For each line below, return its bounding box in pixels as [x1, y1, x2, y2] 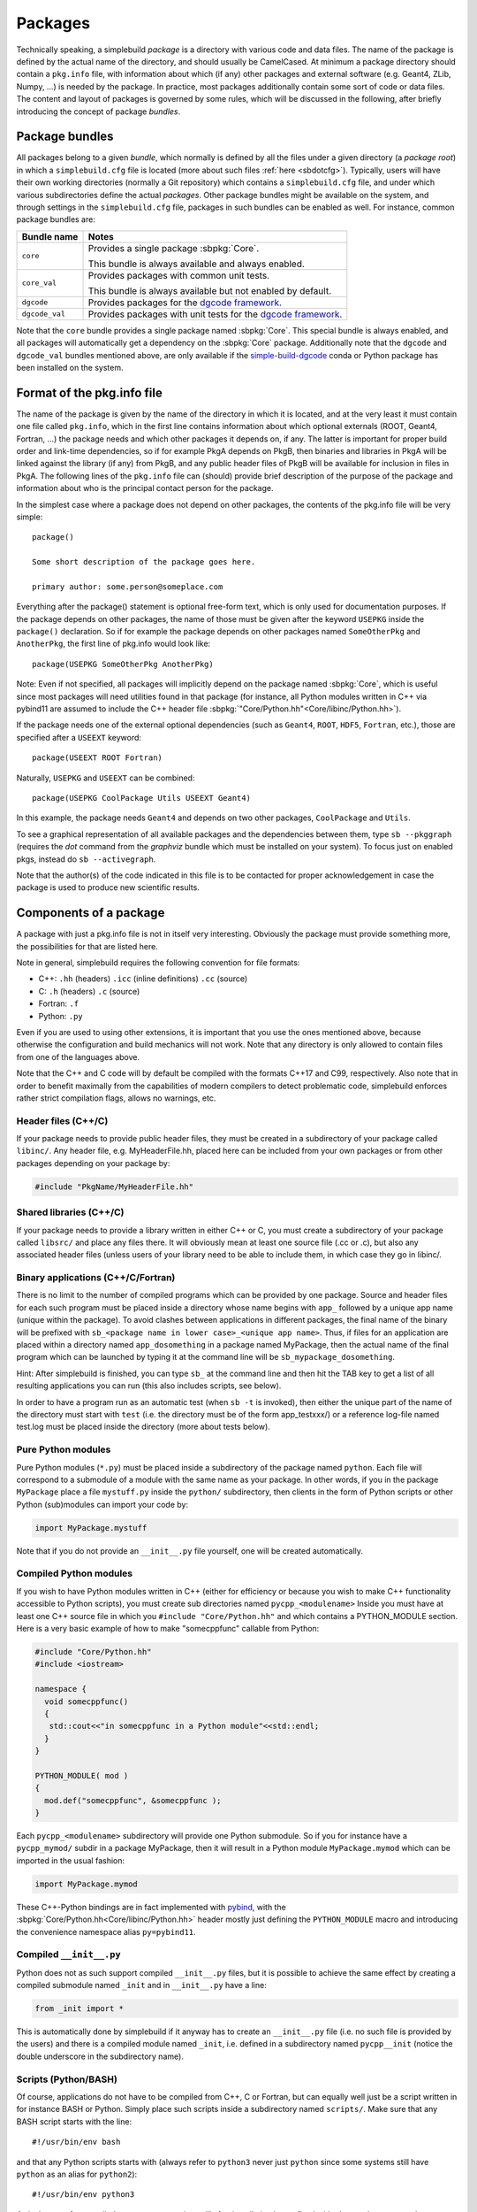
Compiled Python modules [16, 1567, 133, 1579]
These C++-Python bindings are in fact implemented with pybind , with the [16, 1901, 286, 1912]
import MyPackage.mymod [34, 1878, 139, 1889]
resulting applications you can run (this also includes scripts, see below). [16, 1380, 282, 1391]
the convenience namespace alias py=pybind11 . [16, 1926, 196, 1937]
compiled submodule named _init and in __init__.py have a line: [16, 1980, 267, 1991]
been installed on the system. [16, 362, 124, 373]
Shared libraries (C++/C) [16, 1206, 125, 1218]
